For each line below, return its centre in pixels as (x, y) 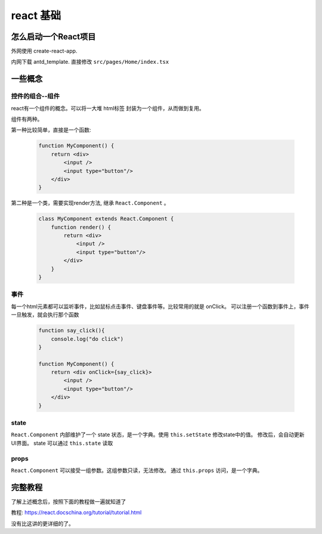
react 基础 (36, 15)
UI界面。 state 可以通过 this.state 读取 (62, 443)
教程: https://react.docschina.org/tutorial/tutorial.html (76, 513)
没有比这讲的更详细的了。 (42, 523)
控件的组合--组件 (35, 97)
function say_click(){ (72, 330)
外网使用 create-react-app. (44, 51)
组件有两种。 (27, 119)
